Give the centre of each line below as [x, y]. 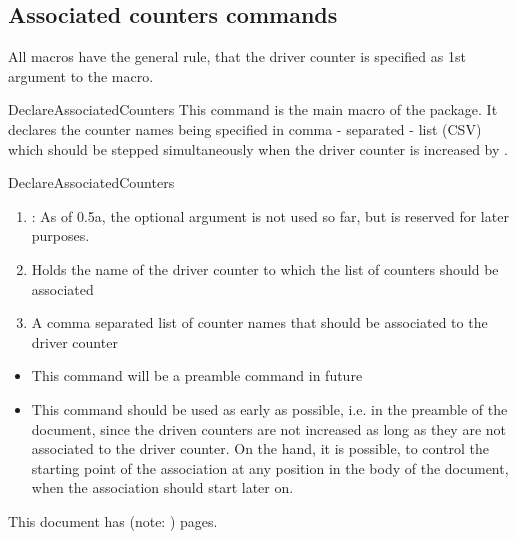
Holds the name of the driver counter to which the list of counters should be [265, 268]
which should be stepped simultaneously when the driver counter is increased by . [258, 148]
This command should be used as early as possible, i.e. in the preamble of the [269, 408]
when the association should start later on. [162, 487]
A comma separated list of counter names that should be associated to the [259, 322]
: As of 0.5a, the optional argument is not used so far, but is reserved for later [270, 215]
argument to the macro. [81, 75]
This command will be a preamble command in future [197, 375]
